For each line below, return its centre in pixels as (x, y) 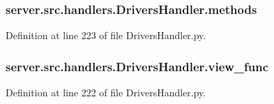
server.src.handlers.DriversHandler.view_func (137, 66)
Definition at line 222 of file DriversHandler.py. (106, 92)
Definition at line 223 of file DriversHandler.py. (106, 35)
